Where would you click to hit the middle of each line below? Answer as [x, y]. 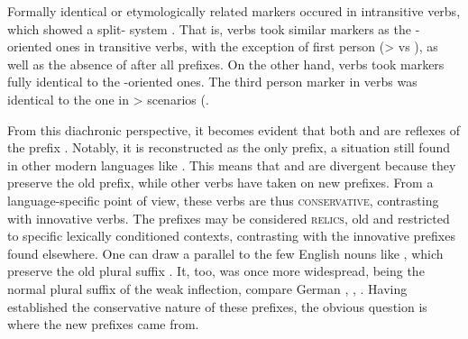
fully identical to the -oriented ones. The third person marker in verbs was [212, 82]
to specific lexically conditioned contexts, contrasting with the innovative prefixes [231, 236]
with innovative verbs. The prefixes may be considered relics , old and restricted [229, 218]
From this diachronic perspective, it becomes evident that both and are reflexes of [234, 129]
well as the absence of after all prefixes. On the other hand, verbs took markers [226, 64]
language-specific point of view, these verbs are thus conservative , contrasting [223, 200]
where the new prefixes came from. [103, 324]
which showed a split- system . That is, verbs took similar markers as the [209, 28]
